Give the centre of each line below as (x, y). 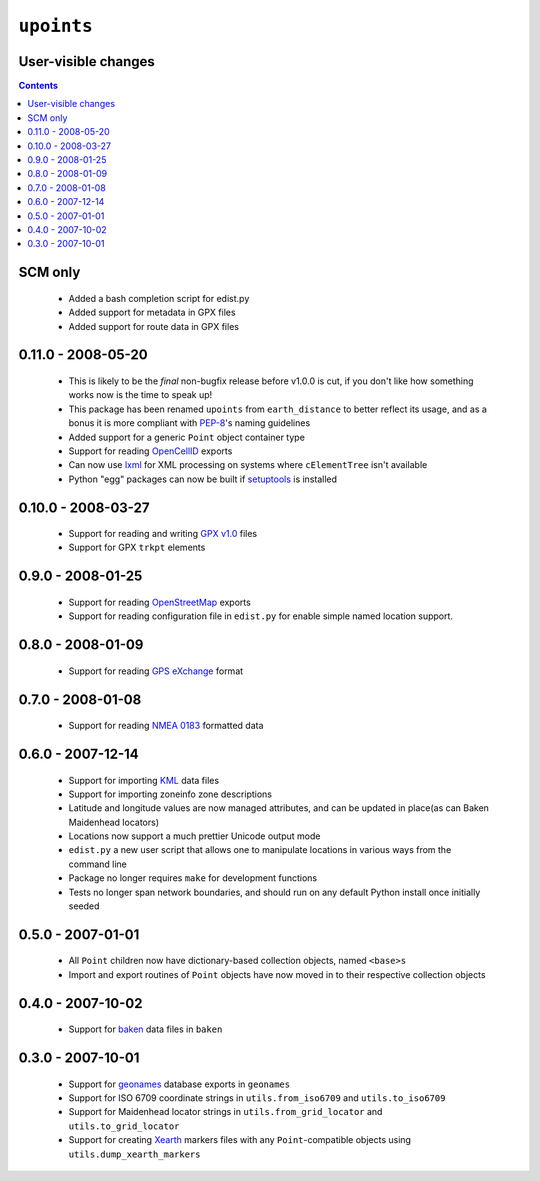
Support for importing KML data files (144, 780)
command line (97, 864)
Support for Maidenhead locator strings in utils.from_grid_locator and (225, 1112)
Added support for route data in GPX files (154, 326)
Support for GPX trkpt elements (137, 547)
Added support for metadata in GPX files (152, 312)
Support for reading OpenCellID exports (150, 451)
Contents (38, 86)
